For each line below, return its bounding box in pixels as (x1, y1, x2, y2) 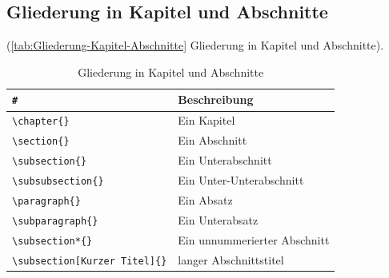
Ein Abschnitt (178, 132, 247, 149)
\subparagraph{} (12, 215, 98, 227)
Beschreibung (178, 91, 254, 108)
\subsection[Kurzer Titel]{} (12, 255, 167, 267)
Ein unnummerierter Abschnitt (178, 231, 330, 248)
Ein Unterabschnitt (178, 152, 272, 169)
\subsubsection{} (12, 176, 104, 188)
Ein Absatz (178, 191, 233, 208)
